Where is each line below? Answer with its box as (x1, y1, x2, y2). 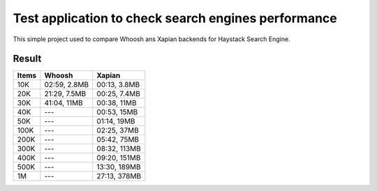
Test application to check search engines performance (13, 10, 338, 26)
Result (13, 53, 42, 65)
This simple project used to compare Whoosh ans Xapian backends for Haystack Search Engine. (13, 35, 290, 43)
